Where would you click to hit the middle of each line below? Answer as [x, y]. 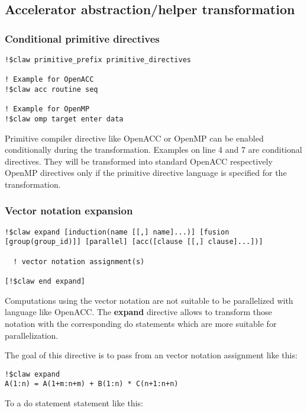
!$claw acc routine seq [51, 89]
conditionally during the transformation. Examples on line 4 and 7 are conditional [153, 150]
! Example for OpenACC [49, 80]
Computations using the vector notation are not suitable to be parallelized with [149, 300]
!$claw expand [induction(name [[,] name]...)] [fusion [117, 232]
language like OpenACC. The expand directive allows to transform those [138, 312]
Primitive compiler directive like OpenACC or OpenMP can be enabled [134, 138]
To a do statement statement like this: [74, 403]
